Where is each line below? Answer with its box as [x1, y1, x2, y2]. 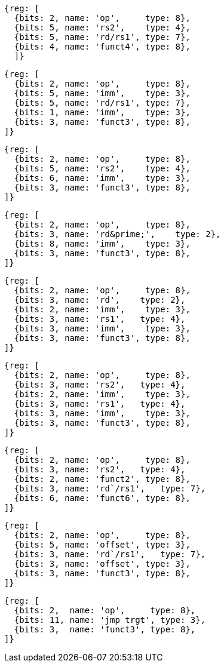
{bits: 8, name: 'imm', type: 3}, [14, 239, 191, 248]
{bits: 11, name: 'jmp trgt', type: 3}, [14, 615, 206, 625]
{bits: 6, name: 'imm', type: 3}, [14, 173, 191, 183]
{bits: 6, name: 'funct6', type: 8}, [14, 493, 191, 503]
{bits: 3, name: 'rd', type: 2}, [14, 295, 186, 305]
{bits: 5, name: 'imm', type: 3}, [14, 88, 191, 98]
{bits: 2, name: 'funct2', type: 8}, [14, 474, 191, 484]
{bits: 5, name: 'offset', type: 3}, [14, 540, 191, 549]
